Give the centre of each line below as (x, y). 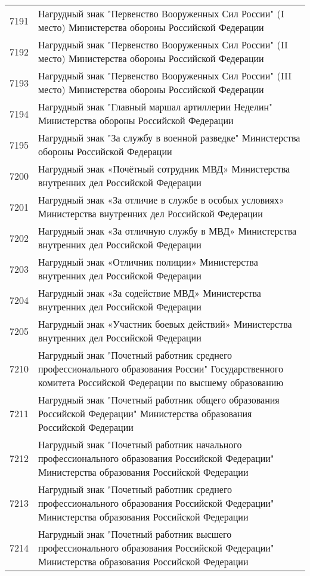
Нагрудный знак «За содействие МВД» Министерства (150, 293)
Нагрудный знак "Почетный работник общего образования (159, 400)
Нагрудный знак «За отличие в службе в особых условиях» (161, 200)
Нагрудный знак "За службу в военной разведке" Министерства (169, 138)
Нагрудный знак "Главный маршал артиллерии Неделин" (156, 107)
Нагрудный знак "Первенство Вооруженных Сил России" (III (165, 76)
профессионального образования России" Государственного (161, 369)
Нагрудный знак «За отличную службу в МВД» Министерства (168, 231)
